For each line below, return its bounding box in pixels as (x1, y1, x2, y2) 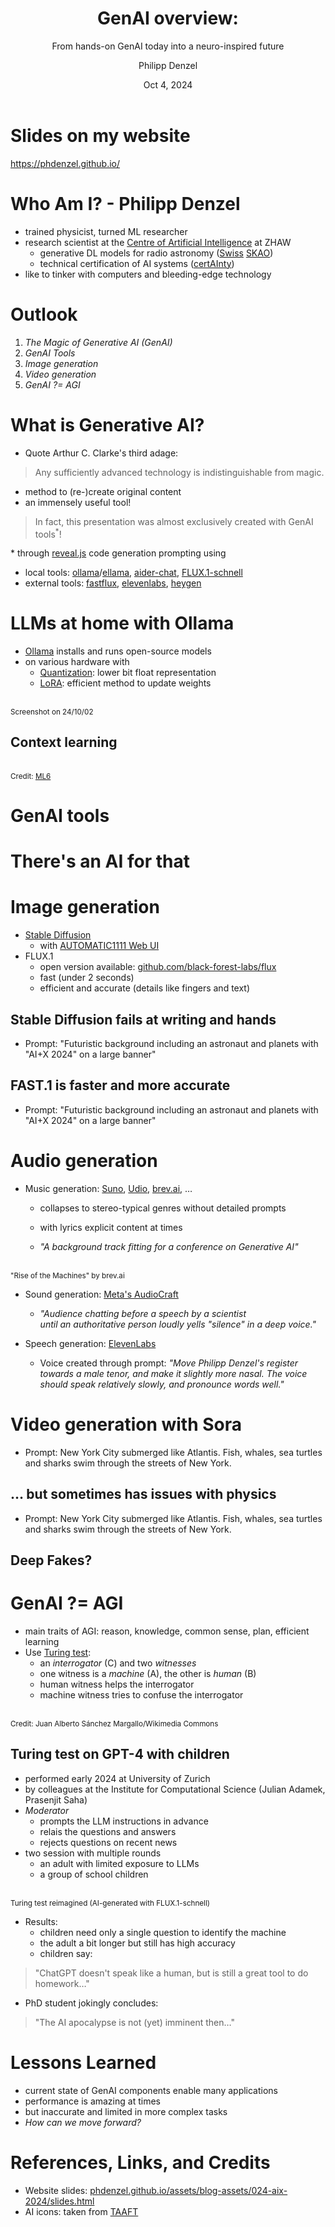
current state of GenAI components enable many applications (24, 2084, 279, 2096)
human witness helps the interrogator (39, 1678, 195, 1690)
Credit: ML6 (10, 771, 52, 781)
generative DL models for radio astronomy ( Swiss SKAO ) (39, 247, 274, 259)
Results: (24, 1915, 58, 1927)
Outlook (10, 303, 78, 326)
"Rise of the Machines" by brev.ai (10, 1270, 125, 1281)
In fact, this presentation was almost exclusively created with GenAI (34, 515, 314, 527)
